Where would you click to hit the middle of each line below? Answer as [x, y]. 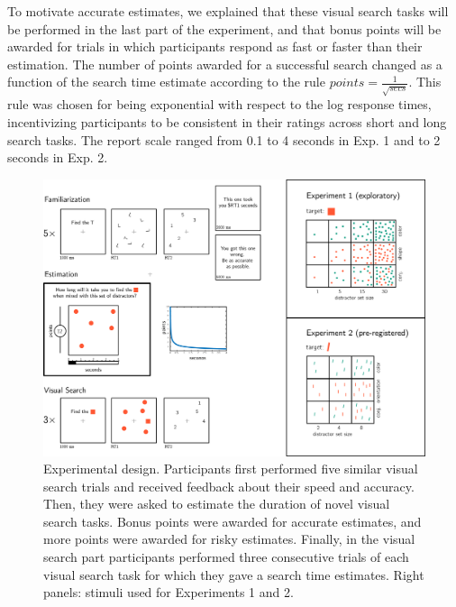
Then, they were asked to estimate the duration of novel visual [217, 504]
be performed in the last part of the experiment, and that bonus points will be [224, 28]
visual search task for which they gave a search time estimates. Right [234, 574]
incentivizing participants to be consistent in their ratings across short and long [227, 121]
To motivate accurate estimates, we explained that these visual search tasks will [228, 11]
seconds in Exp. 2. [58, 157]
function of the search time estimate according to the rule [166, 82]
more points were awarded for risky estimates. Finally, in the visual [229, 539]
